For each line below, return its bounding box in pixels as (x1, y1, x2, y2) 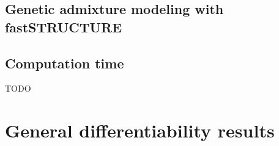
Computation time (5, 53, 124, 72)
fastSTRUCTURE (5, 17, 122, 36)
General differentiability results (5, 118, 275, 143)
